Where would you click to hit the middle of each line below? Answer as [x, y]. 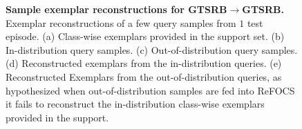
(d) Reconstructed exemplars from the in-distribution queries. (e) [144, 63]
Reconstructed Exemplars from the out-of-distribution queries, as [144, 76]
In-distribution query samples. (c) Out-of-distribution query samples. [152, 49]
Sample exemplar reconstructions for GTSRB [116, 9]
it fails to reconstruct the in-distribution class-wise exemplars [135, 104]
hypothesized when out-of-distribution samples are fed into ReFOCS [150, 90]
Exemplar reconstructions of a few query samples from [121, 22]
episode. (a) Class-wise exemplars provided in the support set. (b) [145, 36]
